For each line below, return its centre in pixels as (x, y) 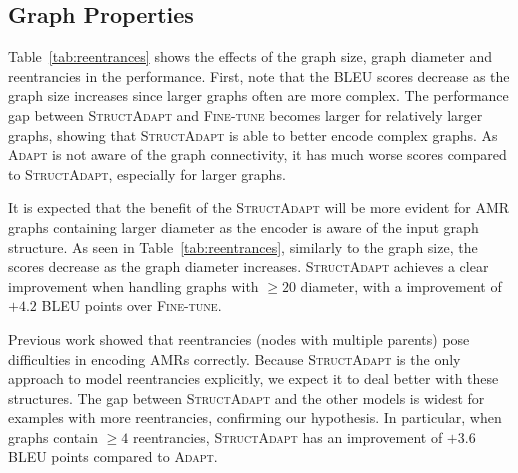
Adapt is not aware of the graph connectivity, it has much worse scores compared (257, 154)
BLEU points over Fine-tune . (131, 305)
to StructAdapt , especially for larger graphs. (147, 173)
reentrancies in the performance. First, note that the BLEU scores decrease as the (259, 75)
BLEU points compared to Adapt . (113, 456)
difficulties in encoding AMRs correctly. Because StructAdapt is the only (234, 358)
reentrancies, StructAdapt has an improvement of (287, 436)
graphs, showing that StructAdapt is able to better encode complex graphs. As (253, 134)
